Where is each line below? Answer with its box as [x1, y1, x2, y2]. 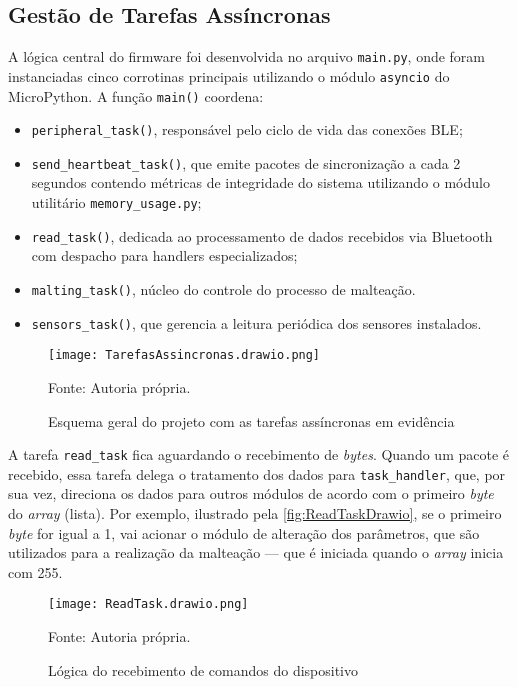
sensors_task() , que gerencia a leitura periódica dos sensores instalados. [31, 312, 482, 333]
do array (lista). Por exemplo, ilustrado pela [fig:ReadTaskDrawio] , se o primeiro [8, 503, 502, 524]
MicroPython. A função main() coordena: [8, 85, 264, 106]
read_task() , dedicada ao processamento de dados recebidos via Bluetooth [31, 225, 493, 246]
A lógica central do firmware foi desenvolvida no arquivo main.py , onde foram [8, 46, 486, 67]
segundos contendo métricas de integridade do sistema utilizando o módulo [31, 172, 490, 193]
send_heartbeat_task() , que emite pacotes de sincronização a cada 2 [31, 152, 461, 173]
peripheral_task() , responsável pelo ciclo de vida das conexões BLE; [31, 119, 463, 140]
